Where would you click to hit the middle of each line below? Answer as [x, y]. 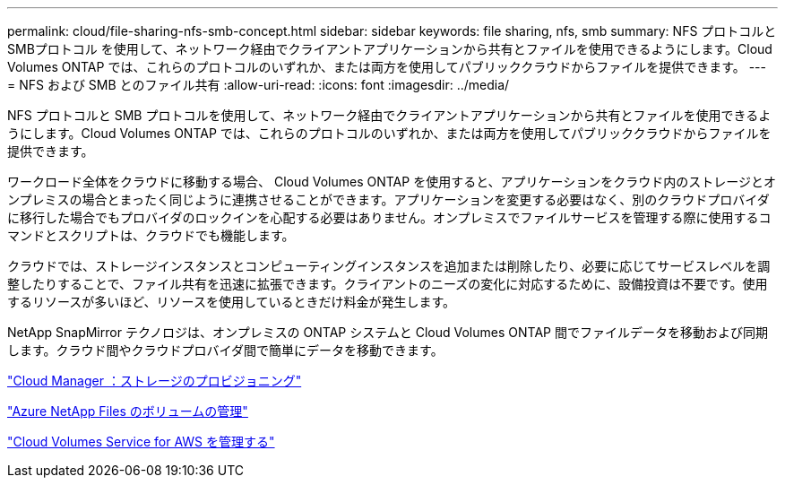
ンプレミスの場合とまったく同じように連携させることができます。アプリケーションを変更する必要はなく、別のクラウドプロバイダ [388, 199]
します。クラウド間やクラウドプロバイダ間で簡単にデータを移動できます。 [225, 350]
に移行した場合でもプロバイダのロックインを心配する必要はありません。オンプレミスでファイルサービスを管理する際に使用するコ [389, 217]
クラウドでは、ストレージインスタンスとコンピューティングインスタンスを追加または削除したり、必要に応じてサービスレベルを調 [389, 266]
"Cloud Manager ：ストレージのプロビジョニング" [155, 381]
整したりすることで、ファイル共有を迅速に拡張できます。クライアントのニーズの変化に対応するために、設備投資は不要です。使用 [388, 284]
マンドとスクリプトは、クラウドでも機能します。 [151, 235]
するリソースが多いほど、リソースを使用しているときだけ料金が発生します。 [232, 302]
